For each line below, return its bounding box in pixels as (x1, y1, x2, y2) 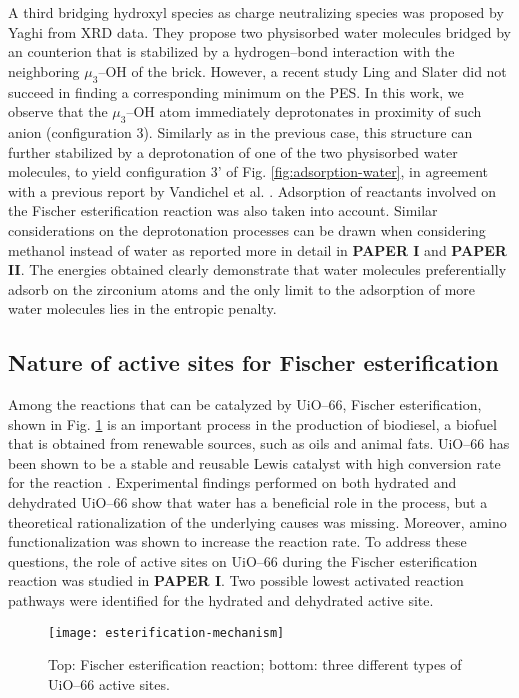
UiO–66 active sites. (48, 673, 170, 694)
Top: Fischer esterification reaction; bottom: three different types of (48, 654, 462, 675)
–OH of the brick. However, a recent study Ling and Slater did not (98, 60, 507, 81)
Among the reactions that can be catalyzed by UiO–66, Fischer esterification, (8, 394, 482, 415)
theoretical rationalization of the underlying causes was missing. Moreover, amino (8, 511, 507, 532)
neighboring (8, 60, 80, 81)
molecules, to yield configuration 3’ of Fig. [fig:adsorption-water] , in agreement (8, 161, 489, 182)
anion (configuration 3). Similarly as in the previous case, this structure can (8, 121, 473, 142)
